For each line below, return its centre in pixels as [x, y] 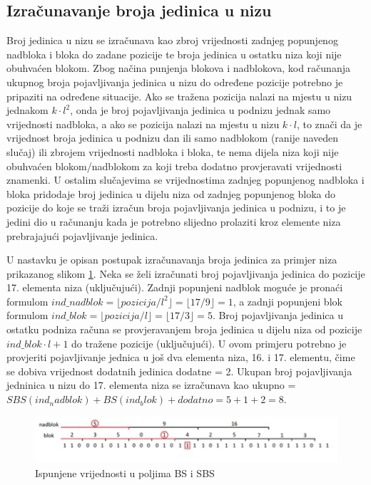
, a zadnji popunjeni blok [288, 301]
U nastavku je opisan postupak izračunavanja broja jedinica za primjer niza [172, 260]
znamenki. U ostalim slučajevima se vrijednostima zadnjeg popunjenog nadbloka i [185, 180]
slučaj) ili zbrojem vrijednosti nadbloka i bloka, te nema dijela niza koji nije [173, 151]
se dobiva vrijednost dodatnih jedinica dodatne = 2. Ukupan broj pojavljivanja [179, 371]
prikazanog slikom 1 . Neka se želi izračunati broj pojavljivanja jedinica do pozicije [186, 273]
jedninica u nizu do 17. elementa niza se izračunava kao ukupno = [151, 385]
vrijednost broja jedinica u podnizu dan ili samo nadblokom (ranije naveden [173, 138]
